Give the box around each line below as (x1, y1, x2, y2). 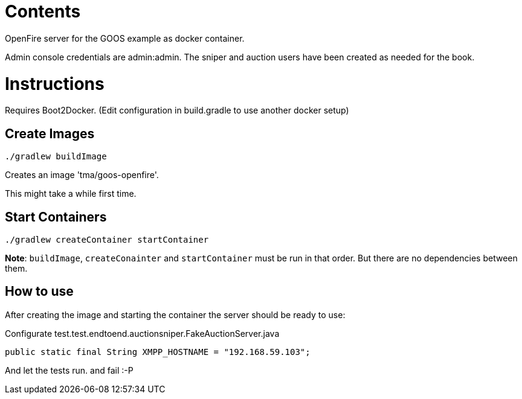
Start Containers (5, 209, 107, 225)
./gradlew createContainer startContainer (5, 234, 209, 244)
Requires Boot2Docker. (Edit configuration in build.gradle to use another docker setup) (5, 105, 349, 116)
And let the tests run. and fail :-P (5, 365, 134, 375)
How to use (5, 284, 74, 299)
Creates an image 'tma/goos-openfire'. (5, 170, 159, 180)
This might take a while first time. (5, 188, 137, 199)
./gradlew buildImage (5, 152, 107, 162)
